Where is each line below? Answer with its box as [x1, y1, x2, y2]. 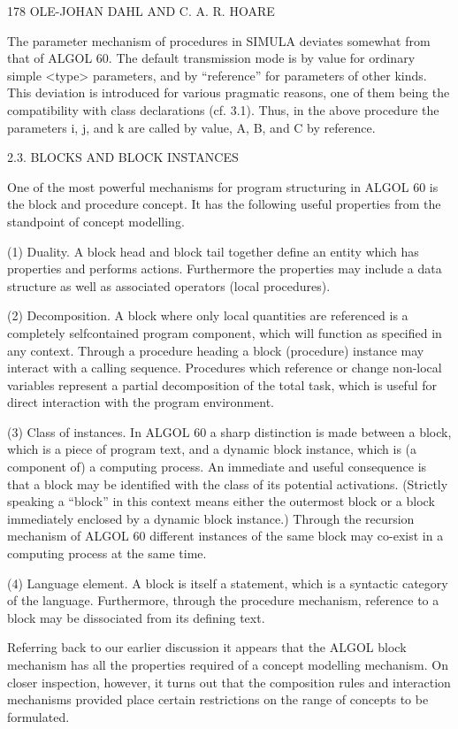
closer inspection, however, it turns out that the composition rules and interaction [7, 672, 451, 691]
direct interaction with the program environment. [7, 393, 274, 411]
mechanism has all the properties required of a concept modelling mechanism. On [7, 656, 448, 673]
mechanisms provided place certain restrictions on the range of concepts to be [7, 690, 429, 709]
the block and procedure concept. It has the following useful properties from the [7, 195, 441, 213]
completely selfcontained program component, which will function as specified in [7, 323, 442, 341]
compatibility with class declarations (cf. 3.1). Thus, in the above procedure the [7, 100, 439, 119]
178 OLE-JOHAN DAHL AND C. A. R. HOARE [7, 2, 275, 19]
